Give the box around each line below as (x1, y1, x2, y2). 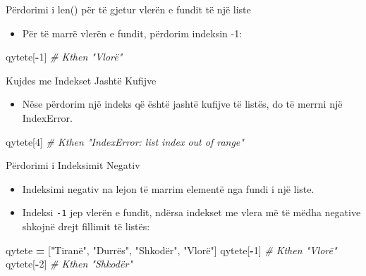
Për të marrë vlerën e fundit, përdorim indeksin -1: (22, 25, 243, 40)
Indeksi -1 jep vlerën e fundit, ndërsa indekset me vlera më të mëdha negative (22, 205, 361, 220)
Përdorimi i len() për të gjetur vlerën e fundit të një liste (6, 2, 251, 16)
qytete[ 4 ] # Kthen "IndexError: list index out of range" (6, 134, 244, 149)
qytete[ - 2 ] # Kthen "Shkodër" (6, 256, 133, 271)
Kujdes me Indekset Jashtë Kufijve (6, 73, 157, 87)
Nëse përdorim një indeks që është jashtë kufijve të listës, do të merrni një (22, 96, 343, 111)
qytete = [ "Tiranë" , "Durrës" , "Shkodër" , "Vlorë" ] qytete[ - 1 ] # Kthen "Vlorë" (6, 242, 337, 257)
